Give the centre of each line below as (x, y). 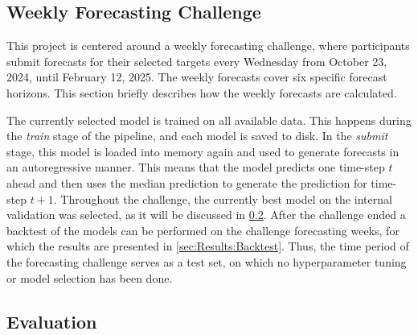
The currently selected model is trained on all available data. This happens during (209, 120)
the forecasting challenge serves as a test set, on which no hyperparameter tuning (207, 261)
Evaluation (52, 321)
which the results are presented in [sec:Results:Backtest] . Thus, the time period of (208, 246)
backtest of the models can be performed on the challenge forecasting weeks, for (203, 230)
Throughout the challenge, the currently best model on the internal (226, 199)
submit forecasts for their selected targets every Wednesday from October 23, (197, 61)
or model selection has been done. (90, 277)
